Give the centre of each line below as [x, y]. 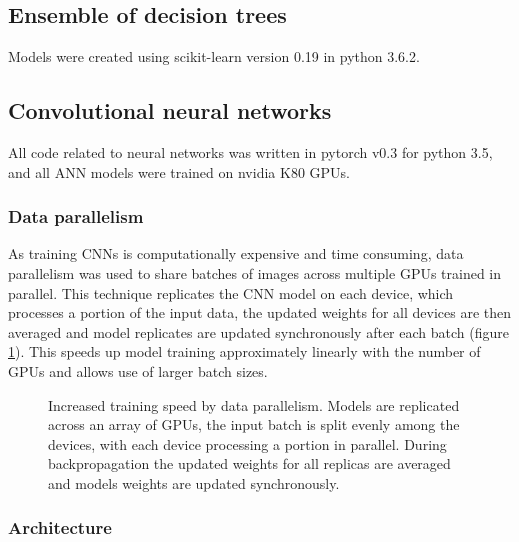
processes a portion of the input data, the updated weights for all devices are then [259, 312]
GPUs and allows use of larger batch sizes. [138, 370]
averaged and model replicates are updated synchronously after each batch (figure [258, 331]
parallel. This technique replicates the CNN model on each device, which [231, 292]
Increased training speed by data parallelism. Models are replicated [254, 404]
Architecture [60, 527]
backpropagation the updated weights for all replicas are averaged [249, 463]
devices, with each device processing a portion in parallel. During [247, 443]
